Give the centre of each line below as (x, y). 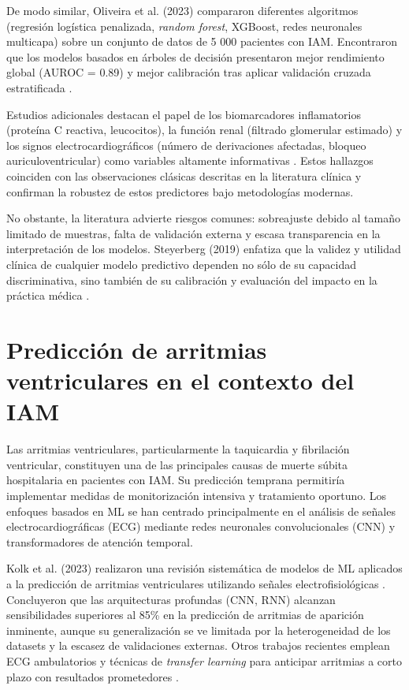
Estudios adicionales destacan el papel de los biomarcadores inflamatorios (184, 114)
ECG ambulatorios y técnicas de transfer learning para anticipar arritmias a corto (204, 660)
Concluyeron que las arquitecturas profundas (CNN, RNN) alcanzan (171, 599)
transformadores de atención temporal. (100, 541)
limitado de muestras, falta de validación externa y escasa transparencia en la (193, 233)
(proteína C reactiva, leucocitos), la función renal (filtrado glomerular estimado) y (204, 130)
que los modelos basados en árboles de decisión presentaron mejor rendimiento (195, 56)
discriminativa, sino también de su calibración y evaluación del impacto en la (192, 280)
